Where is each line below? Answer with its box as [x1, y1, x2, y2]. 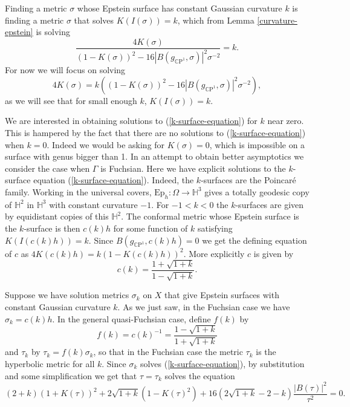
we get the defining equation [202, 233, 307, 246]
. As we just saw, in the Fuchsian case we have [117, 300, 290, 313]
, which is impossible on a [209, 138, 305, 151]
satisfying [198, 221, 233, 234]
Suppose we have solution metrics [5, 288, 129, 301]
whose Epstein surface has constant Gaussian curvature [77, 2, 282, 14]
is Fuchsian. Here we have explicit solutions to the [100, 161, 286, 174]
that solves [74, 13, 114, 26]
